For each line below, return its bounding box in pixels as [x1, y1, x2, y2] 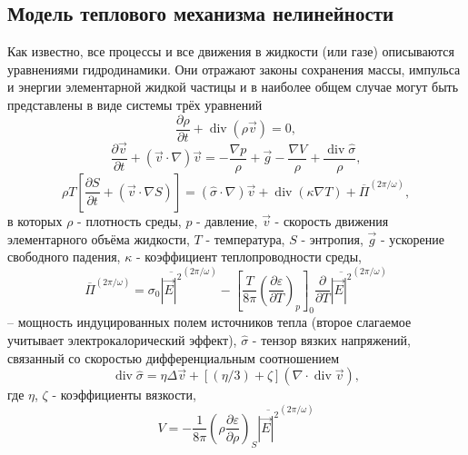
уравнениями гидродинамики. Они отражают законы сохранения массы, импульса [7, 59, 461, 78]
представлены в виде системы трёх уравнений [7, 94, 263, 114]
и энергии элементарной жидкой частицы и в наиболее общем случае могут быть [7, 77, 459, 96]
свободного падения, [7, 247, 121, 266]
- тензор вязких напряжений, [252, 331, 411, 350]
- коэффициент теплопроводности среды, [135, 247, 362, 266]
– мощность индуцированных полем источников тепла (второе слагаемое [7, 312, 412, 331]
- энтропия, [301, 229, 363, 248]
